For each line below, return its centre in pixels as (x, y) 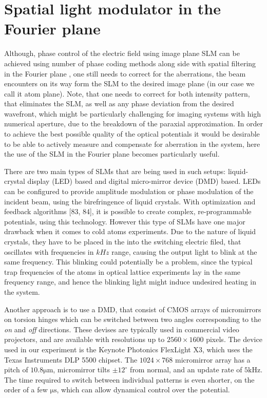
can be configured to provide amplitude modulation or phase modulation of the (129, 191)
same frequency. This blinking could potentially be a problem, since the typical (128, 262)
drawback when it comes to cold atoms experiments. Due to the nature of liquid (130, 231)
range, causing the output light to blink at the (184, 251)
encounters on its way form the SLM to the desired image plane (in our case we (129, 83)
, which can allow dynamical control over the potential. (143, 390)
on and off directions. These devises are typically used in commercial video (122, 329)
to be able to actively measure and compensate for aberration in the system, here (132, 144)
